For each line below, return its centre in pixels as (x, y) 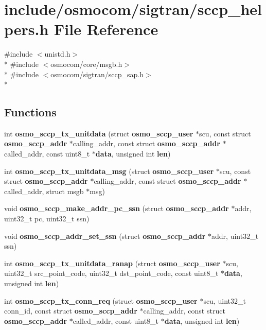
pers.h (26, 29)
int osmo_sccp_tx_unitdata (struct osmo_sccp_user (99, 133)
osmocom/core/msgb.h (86, 64)
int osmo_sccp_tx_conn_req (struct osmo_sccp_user (101, 300)
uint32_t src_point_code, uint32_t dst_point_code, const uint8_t (111, 273)
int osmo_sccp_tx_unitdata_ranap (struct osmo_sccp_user (112, 263)
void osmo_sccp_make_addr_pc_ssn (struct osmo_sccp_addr (117, 208)
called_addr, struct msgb (44, 191)
